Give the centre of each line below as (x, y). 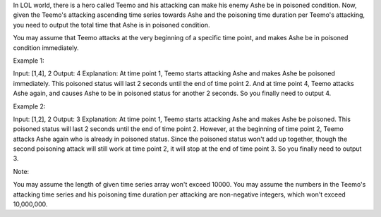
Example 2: (29, 106)
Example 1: (29, 61)
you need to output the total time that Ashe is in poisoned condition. (112, 25)
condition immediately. (46, 48)
